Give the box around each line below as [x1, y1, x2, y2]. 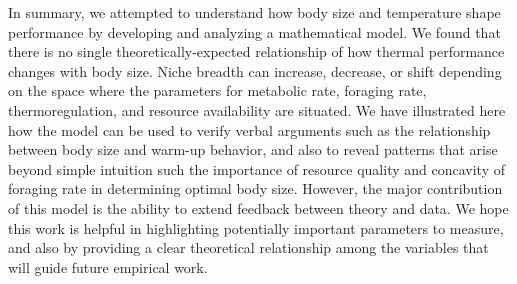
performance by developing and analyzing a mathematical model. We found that [8, 21, 501, 42]
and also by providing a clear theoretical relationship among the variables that [8, 237, 489, 258]
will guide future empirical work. [8, 256, 208, 277]
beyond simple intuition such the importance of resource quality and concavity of [8, 158, 505, 179]
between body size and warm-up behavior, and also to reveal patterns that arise [8, 139, 498, 160]
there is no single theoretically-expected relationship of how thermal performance [8, 41, 505, 62]
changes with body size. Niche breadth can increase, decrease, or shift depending [8, 60, 502, 81]
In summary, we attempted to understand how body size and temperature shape [8, 2, 501, 22]
